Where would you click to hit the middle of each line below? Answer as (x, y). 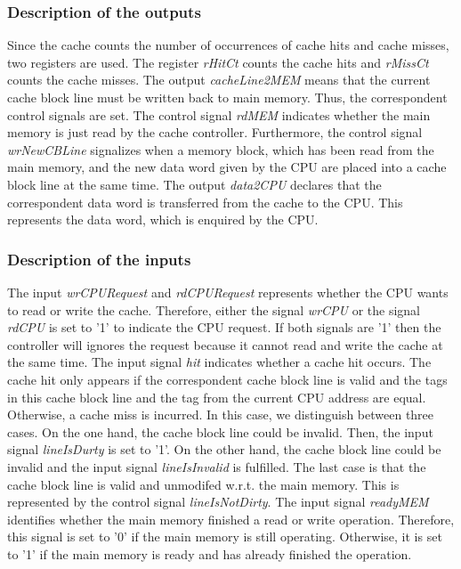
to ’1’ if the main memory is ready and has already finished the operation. (210, 553)
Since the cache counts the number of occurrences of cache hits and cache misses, (228, 45)
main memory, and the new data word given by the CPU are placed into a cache (227, 167)
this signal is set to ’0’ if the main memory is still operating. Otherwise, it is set (225, 536)
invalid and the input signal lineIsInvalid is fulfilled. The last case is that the (217, 466)
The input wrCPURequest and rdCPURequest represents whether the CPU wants (228, 292)
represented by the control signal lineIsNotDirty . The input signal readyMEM (218, 502)
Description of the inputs (99, 259)
